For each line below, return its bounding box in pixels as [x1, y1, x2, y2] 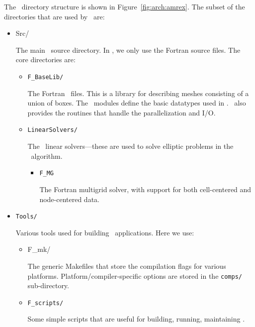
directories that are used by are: [4, 11, 105, 21]
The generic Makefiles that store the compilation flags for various [27, 260, 226, 271]
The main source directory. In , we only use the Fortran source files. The [15, 44, 241, 55]
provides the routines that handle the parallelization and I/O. [27, 107, 216, 117]
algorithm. [31, 150, 63, 161]
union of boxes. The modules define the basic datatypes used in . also [27, 98, 246, 108]
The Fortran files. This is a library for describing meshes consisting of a [27, 88, 249, 98]
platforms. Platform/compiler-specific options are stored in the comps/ [27, 270, 242, 281]
